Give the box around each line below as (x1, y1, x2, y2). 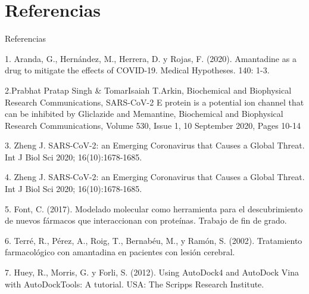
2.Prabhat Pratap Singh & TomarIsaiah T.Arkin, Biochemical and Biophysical (5, 83, 292, 96)
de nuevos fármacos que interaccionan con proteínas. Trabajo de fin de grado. (5, 214, 287, 227)
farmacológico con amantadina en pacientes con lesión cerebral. (5, 246, 235, 258)
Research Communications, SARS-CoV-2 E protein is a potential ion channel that (5, 95, 304, 108)
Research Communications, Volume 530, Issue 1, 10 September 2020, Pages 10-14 (5, 119, 301, 131)
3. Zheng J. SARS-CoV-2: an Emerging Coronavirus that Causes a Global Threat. (5, 139, 305, 151)
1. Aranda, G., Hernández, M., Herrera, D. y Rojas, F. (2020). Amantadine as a (5, 52, 296, 64)
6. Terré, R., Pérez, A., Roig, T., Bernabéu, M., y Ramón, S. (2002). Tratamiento (5, 234, 302, 246)
